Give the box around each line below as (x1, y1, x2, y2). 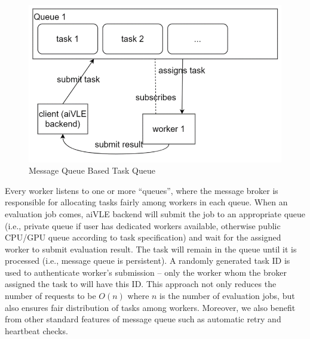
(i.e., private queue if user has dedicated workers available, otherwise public (5, 219, 281, 232)
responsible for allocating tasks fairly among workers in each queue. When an (5, 196, 288, 208)
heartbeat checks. (5, 324, 68, 337)
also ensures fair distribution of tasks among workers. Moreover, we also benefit (5, 301, 296, 313)
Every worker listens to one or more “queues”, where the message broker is (5, 184, 278, 196)
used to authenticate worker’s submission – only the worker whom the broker (5, 266, 287, 278)
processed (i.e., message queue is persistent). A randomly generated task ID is (5, 254, 290, 267)
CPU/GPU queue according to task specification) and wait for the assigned (5, 231, 281, 244)
